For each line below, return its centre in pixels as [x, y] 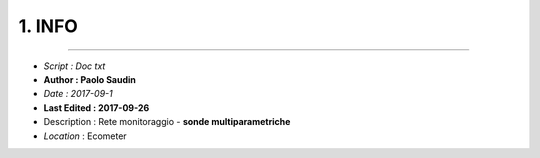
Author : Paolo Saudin [90, 79]
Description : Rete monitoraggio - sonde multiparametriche [167, 122]
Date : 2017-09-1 [78, 94]
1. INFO [48, 26]
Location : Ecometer [85, 136]
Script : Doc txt [74, 66]
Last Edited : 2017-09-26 [96, 107]
